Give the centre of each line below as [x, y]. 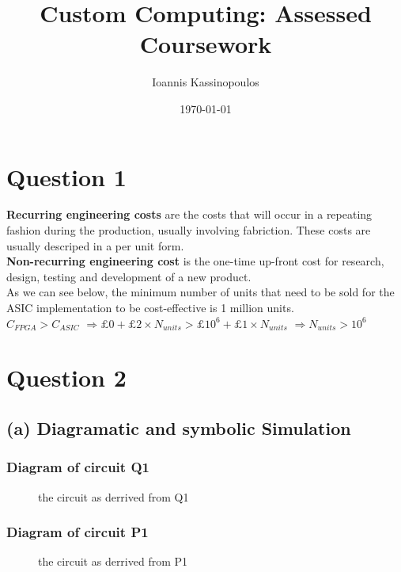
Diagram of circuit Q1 [78, 467]
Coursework [206, 44]
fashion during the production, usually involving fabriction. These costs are [189, 230]
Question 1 [66, 176]
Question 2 [66, 378]
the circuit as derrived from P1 [113, 561]
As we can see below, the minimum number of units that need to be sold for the [200, 292]
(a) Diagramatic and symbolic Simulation [179, 427]
